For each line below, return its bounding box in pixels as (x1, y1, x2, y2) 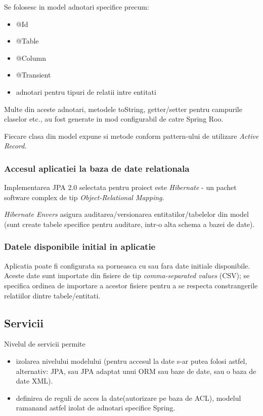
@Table (16, 35, 39, 46)
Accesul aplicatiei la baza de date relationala (4, 162, 190, 174)
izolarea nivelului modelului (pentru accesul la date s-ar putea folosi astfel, (16, 355, 247, 366)
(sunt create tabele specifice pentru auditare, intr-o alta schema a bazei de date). (4, 218, 255, 229)
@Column (16, 52, 46, 63)
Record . (4, 140, 27, 151)
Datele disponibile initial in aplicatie (4, 240, 156, 253)
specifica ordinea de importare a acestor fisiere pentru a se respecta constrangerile (4, 280, 258, 290)
